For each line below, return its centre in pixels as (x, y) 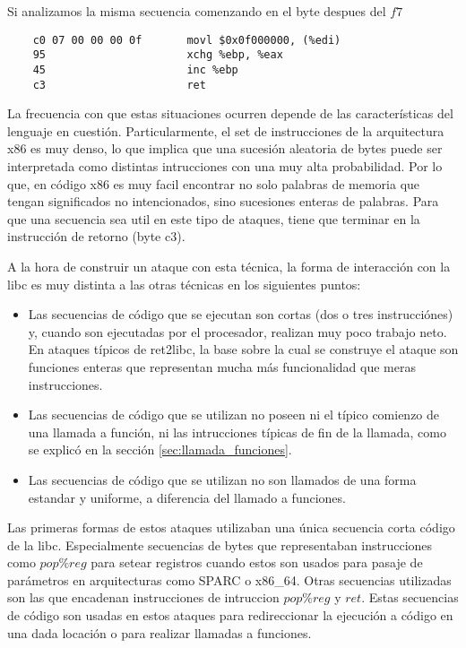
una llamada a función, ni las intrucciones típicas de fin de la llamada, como (237, 432)
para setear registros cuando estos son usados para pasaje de (257, 562)
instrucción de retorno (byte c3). (96, 236)
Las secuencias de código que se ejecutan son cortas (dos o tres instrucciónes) (241, 314)
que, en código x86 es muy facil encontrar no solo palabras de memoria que (214, 183)
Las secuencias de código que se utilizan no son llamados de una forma (222, 479)
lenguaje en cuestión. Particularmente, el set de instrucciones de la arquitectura (226, 130)
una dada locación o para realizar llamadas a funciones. (160, 632)
